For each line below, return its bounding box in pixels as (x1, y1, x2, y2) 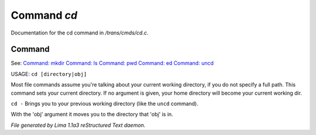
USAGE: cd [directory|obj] (11, 70, 87, 77)
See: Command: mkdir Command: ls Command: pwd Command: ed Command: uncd (11, 60, 214, 67)
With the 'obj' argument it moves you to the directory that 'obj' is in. (11, 111, 174, 118)
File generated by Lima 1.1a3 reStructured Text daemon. (11, 122, 146, 129)
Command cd (11, 9, 78, 22)
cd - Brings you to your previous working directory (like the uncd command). (11, 100, 198, 108)
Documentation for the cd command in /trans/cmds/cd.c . (11, 29, 149, 36)
